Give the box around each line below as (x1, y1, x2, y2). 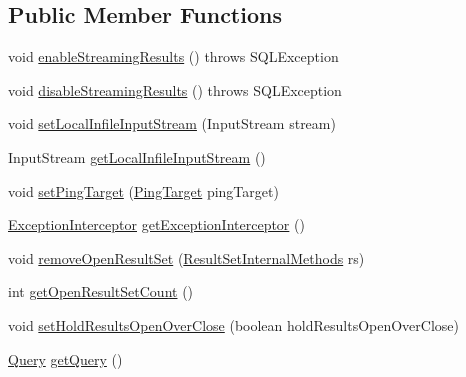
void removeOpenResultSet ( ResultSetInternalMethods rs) (8, 247, 365, 268)
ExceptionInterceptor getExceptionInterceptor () (8, 214, 305, 235)
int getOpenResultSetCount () (8, 281, 194, 302)
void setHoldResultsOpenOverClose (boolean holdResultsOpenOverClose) (8, 314, 459, 335)
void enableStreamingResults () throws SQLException (8, 46, 339, 67)
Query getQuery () (8, 348, 123, 369)
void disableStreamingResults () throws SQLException (8, 79, 342, 100)
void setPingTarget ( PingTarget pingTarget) (8, 180, 279, 201)
